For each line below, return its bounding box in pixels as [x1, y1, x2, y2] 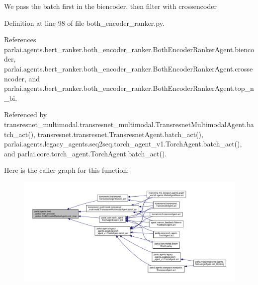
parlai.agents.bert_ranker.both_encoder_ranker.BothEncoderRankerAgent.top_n [4, 83, 254, 93]
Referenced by [4, 109, 47, 120]
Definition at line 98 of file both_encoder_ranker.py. [4, 17, 165, 28]
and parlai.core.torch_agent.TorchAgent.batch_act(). [4, 148, 167, 158]
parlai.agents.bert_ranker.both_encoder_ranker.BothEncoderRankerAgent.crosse [4, 63, 253, 73]
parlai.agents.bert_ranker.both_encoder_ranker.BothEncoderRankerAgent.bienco [4, 44, 255, 54]
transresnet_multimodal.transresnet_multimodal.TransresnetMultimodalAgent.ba [4, 119, 254, 129]
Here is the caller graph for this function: [4, 165, 129, 175]
